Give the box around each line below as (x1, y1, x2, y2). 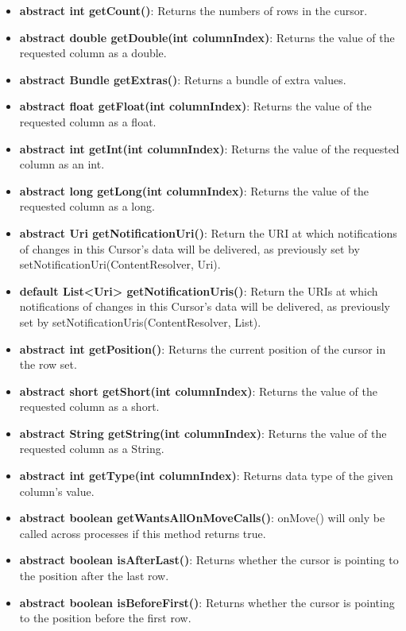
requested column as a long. (19, 198, 155, 215)
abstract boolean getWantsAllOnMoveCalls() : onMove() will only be (19, 509, 385, 526)
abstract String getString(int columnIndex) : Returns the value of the (19, 424, 387, 441)
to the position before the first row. (19, 610, 191, 626)
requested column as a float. (19, 113, 157, 130)
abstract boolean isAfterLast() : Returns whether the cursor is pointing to (19, 552, 399, 568)
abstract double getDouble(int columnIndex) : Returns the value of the (19, 29, 395, 45)
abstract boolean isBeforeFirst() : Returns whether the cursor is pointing (19, 594, 395, 610)
